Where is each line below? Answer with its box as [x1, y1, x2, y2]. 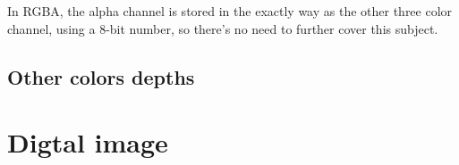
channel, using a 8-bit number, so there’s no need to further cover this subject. [7, 19, 438, 37]
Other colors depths [7, 62, 195, 90]
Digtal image [7, 124, 168, 161]
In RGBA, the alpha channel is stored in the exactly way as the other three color [7, 2, 453, 20]
